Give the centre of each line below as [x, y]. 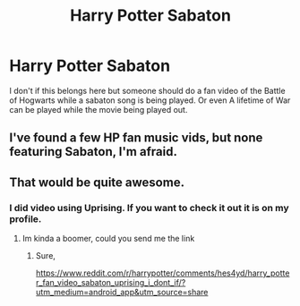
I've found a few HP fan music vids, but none [136, 138]
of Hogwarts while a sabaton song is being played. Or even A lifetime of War [150, 100]
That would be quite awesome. [97, 182]
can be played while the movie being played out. [99, 109]
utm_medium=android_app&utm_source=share [122, 293]
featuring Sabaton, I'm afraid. [93, 152]
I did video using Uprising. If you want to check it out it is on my [149, 208]
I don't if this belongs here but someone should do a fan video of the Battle [147, 90]
